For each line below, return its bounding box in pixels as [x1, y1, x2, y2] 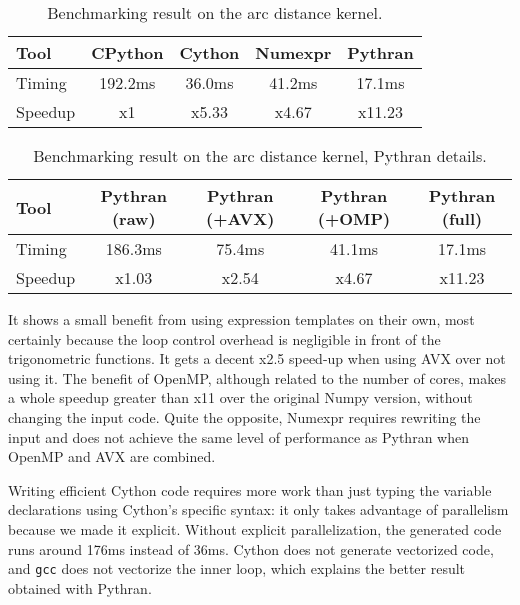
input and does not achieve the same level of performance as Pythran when [8, 426, 469, 447]
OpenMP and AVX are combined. [8, 446, 216, 467]
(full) [441, 207, 483, 230]
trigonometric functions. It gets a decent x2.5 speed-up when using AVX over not [8, 348, 506, 369]
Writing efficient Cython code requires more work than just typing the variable [8, 479, 492, 500]
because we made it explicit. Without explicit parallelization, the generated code [8, 518, 502, 539]
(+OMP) [317, 207, 391, 230]
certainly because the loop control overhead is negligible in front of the [8, 328, 441, 349]
